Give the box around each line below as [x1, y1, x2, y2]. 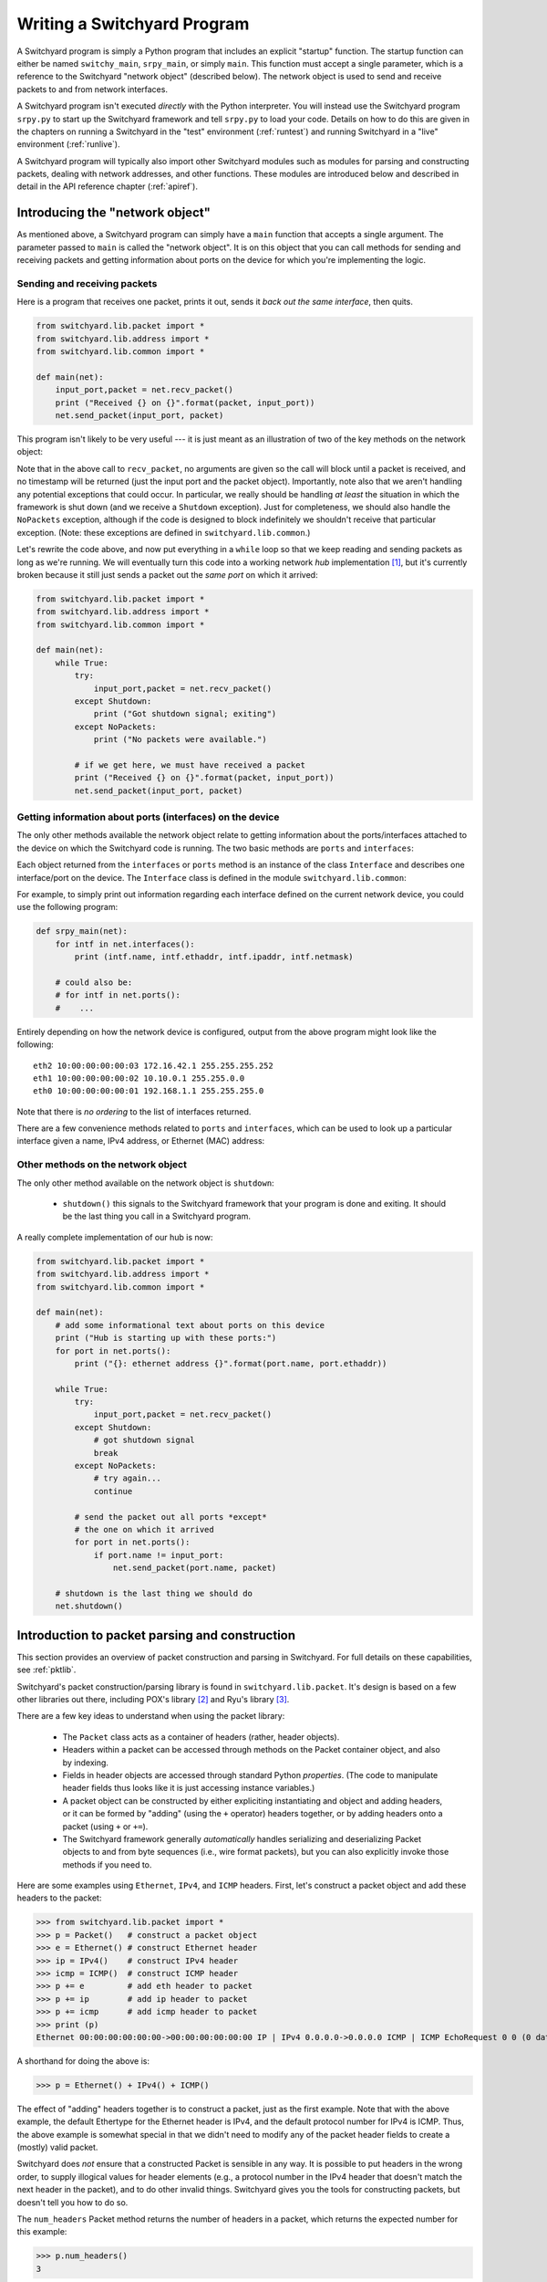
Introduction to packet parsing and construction [16, 1628, 296, 1643]
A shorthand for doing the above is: [16, 2055, 150, 2067]
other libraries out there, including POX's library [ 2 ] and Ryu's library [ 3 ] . [16, 1693, 290, 1704]
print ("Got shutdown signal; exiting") [93, 708, 277, 719]
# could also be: [55, 977, 133, 988]
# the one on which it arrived [74, 1524, 214, 1534]
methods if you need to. [62, 1858, 152, 1870]
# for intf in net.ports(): [55, 990, 181, 1000]
